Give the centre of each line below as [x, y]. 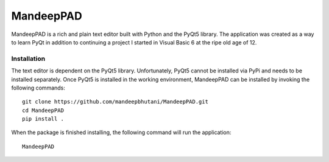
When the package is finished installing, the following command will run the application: [121, 132]
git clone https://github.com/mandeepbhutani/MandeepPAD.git [115, 102]
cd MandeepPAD [43, 110]
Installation [28, 58]
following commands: [38, 88]
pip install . [43, 119]
